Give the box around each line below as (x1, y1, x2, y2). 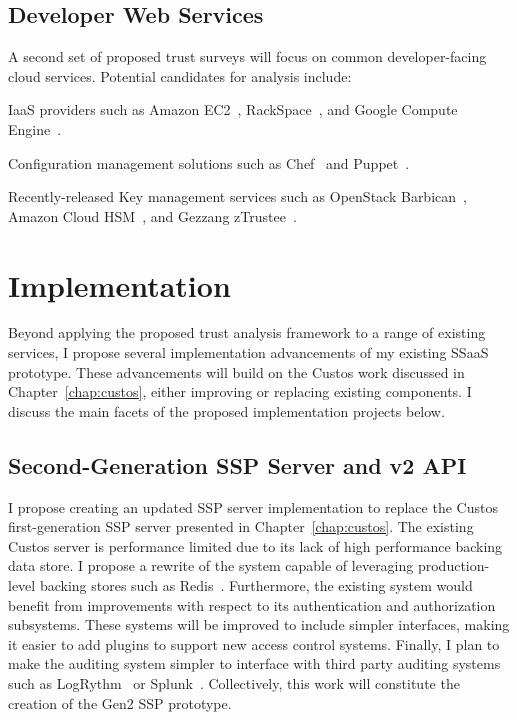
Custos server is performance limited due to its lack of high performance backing (8, 535, 503, 556)
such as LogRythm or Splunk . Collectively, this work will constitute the (8, 673, 460, 693)
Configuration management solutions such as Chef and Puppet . (8, 152, 410, 173)
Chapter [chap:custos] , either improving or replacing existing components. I (8, 381, 472, 402)
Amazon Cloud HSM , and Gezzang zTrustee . (8, 205, 297, 226)
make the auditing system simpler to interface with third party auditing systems (8, 653, 501, 674)
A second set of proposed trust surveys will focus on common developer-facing (8, 46, 487, 67)
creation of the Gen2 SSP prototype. (8, 692, 232, 713)
